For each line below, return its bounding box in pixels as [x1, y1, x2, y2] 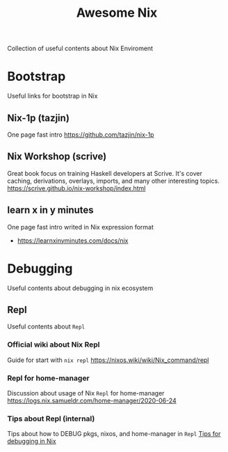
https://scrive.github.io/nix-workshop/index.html [7, 183, 146, 193]
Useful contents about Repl [7, 322, 85, 331]
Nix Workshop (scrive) [7, 151, 107, 163]
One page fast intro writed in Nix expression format [7, 223, 154, 231]
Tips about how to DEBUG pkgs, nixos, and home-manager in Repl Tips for [7, 430, 221, 438]
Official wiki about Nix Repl [7, 340, 100, 349]
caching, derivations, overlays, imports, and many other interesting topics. [7, 176, 220, 185]
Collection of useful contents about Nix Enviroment [7, 44, 154, 53]
